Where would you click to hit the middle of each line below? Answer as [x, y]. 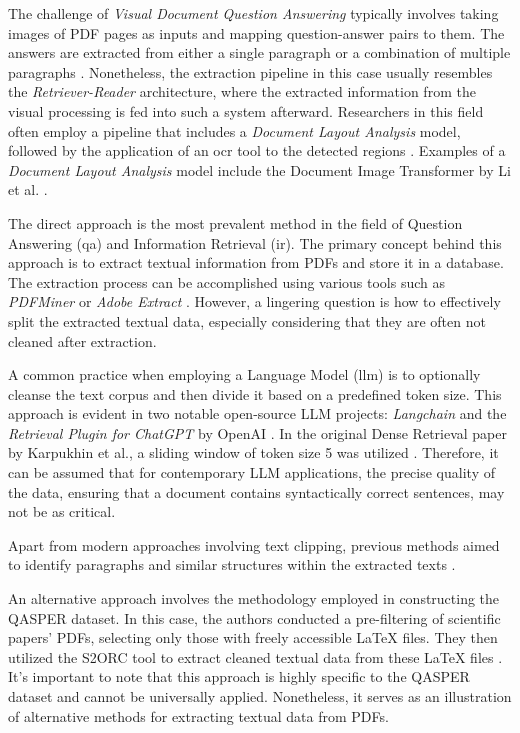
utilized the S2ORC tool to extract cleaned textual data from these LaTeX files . [255, 656]
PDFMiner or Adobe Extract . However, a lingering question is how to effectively [254, 301]
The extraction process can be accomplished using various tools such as [227, 281]
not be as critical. [62, 511]
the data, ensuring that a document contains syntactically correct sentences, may [256, 491]
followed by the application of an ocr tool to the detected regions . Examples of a [257, 150]
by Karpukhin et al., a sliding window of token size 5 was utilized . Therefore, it [253, 452]
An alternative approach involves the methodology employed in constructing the [254, 598]
